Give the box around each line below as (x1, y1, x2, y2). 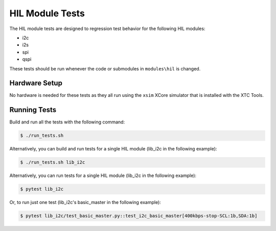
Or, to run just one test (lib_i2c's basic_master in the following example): (9, 199, 161, 206)
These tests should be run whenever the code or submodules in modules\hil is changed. (9, 65, 201, 71)
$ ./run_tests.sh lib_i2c (20, 160, 85, 165)
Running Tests (9, 106, 56, 114)
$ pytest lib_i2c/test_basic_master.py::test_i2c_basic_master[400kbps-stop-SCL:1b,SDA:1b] (20, 213, 258, 219)
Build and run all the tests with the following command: (9, 119, 125, 125)
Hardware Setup (9, 79, 62, 88)
